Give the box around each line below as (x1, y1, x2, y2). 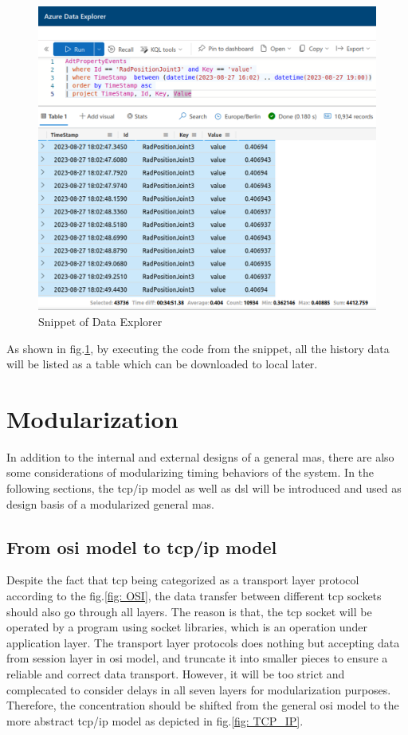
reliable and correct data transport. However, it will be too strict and (6, 665, 345, 682)
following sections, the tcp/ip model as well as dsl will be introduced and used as (6, 480, 402, 497)
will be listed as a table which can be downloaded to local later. (6, 356, 318, 372)
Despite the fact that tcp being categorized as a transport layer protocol (6, 572, 359, 588)
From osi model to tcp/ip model (6, 534, 277, 559)
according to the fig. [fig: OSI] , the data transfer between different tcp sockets (6, 588, 382, 604)
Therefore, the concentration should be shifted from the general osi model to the (6, 697, 399, 713)
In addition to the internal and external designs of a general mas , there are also (6, 448, 394, 465)
